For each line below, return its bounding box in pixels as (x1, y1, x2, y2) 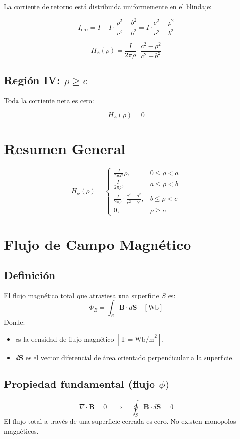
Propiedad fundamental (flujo (4, 376, 155, 391)
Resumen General (4, 139, 126, 158)
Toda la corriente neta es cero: (4, 95, 94, 105)
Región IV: (4, 72, 60, 88)
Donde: (4, 317, 25, 327)
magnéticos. (4, 426, 39, 436)
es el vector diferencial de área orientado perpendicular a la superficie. (25, 352, 234, 362)
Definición (4, 267, 56, 282)
